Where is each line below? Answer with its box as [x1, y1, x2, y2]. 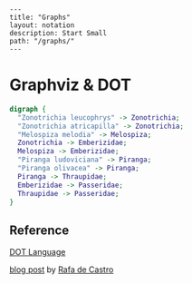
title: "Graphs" [9, 13, 71, 22]
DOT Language [9, 247, 66, 258]
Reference [9, 222, 70, 238]
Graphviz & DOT [9, 74, 131, 95]
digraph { [9, 104, 47, 113]
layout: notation [9, 21, 75, 30]
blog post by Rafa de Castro [9, 264, 114, 275]
